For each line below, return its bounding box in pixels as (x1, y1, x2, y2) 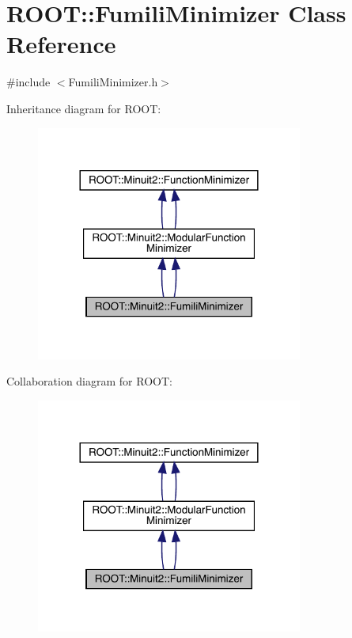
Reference (6, 28, 116, 60)
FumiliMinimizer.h (68, 74, 158, 90)
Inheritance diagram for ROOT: (6, 100, 161, 116)
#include (6, 74, 51, 90)
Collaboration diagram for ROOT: (6, 373, 172, 389)
